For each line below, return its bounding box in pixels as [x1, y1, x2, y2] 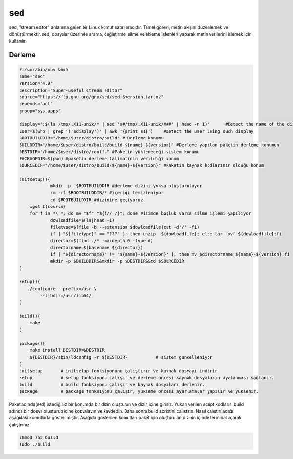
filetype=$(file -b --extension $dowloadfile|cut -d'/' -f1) [50, 224, 200, 230]
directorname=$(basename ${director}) [50, 245, 144, 251]
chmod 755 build [19, 435, 59, 440]
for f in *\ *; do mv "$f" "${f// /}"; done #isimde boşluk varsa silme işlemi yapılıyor [29, 210, 251, 216]
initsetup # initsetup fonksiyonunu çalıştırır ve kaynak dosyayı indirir [19, 368, 218, 374]
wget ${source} [29, 204, 66, 209]
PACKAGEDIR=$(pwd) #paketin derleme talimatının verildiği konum [19, 156, 179, 161]
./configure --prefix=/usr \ [27, 286, 97, 291]
